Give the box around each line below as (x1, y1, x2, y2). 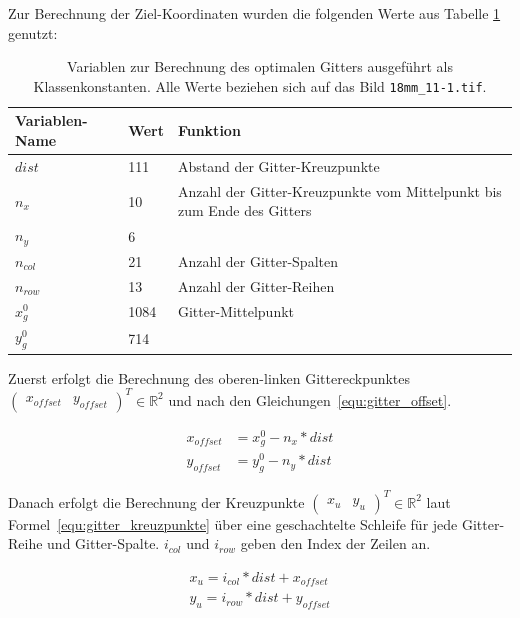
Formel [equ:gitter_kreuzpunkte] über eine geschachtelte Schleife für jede (8, 513, 458, 534)
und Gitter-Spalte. (47, 533, 160, 554)
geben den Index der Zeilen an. (240, 533, 431, 554)
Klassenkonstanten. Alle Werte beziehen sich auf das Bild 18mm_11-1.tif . (33, 75, 487, 96)
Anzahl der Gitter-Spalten (177, 250, 338, 271)
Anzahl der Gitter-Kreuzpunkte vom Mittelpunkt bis (177, 180, 502, 201)
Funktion (177, 120, 241, 141)
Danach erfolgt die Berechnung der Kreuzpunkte (8, 491, 305, 512)
